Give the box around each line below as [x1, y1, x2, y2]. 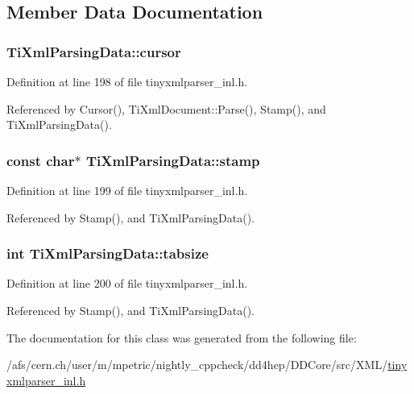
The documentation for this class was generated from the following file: [6, 329, 357, 346]
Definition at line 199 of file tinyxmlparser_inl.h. [6, 182, 248, 198]
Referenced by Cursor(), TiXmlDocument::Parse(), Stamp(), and [6, 100, 326, 117]
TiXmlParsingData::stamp [85, 150, 260, 170]
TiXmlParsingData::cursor [6, 41, 181, 61]
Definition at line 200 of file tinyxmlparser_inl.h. [6, 275, 248, 292]
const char [6, 150, 75, 170]
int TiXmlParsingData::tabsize [6, 243, 209, 263]
